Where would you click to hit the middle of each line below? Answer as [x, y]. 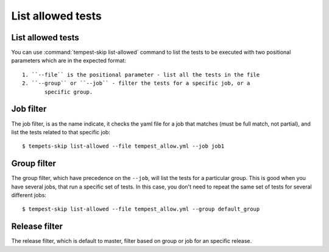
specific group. [69, 92]
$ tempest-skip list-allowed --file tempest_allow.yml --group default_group [141, 209]
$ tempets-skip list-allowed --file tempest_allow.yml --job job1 [123, 146]
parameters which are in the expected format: [69, 60]
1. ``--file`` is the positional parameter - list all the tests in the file [141, 74]
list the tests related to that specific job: [61, 132]
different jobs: [29, 195]
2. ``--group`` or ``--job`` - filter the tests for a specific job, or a [136, 83]
